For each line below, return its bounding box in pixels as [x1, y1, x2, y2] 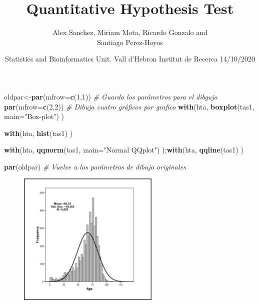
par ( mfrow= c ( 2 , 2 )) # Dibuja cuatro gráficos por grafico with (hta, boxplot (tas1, [4, 101, 254, 111]
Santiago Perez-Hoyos [97, 36, 163, 47]
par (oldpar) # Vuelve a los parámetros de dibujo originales [4, 161, 186, 171]
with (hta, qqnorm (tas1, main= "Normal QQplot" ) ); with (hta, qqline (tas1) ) [4, 144, 243, 155]
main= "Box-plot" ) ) [4, 111, 64, 121]
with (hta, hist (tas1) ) [4, 127, 73, 138]
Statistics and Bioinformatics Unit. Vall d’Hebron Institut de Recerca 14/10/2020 [5, 53, 255, 64]
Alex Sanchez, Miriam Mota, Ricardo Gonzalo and [52, 27, 207, 37]
